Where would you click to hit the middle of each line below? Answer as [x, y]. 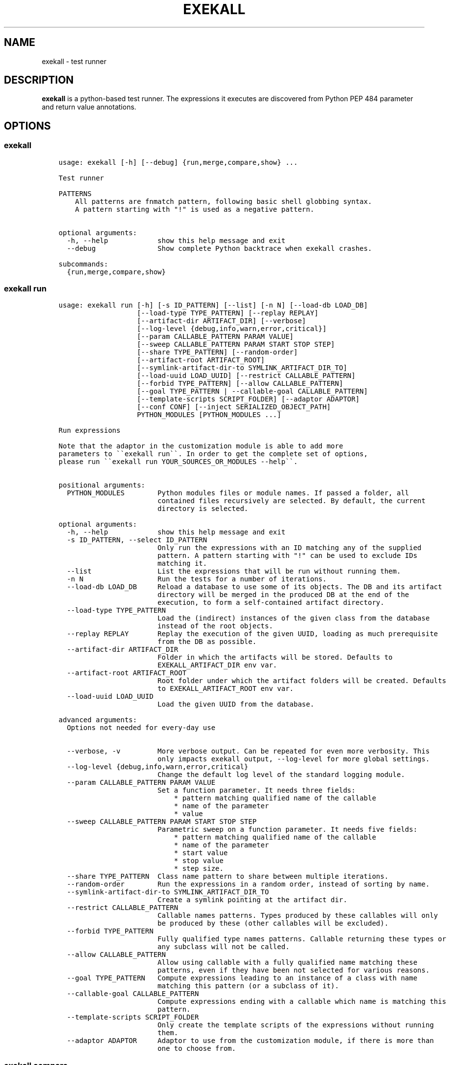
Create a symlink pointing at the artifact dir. [252, 900]
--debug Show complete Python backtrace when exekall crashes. [219, 248]
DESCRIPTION [39, 80]
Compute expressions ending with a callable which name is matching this [302, 1002]
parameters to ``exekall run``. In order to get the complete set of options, [213, 454]
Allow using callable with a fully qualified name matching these [288, 963]
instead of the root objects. [215, 626]
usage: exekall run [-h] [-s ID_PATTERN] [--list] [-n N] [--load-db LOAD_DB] [213, 305]
